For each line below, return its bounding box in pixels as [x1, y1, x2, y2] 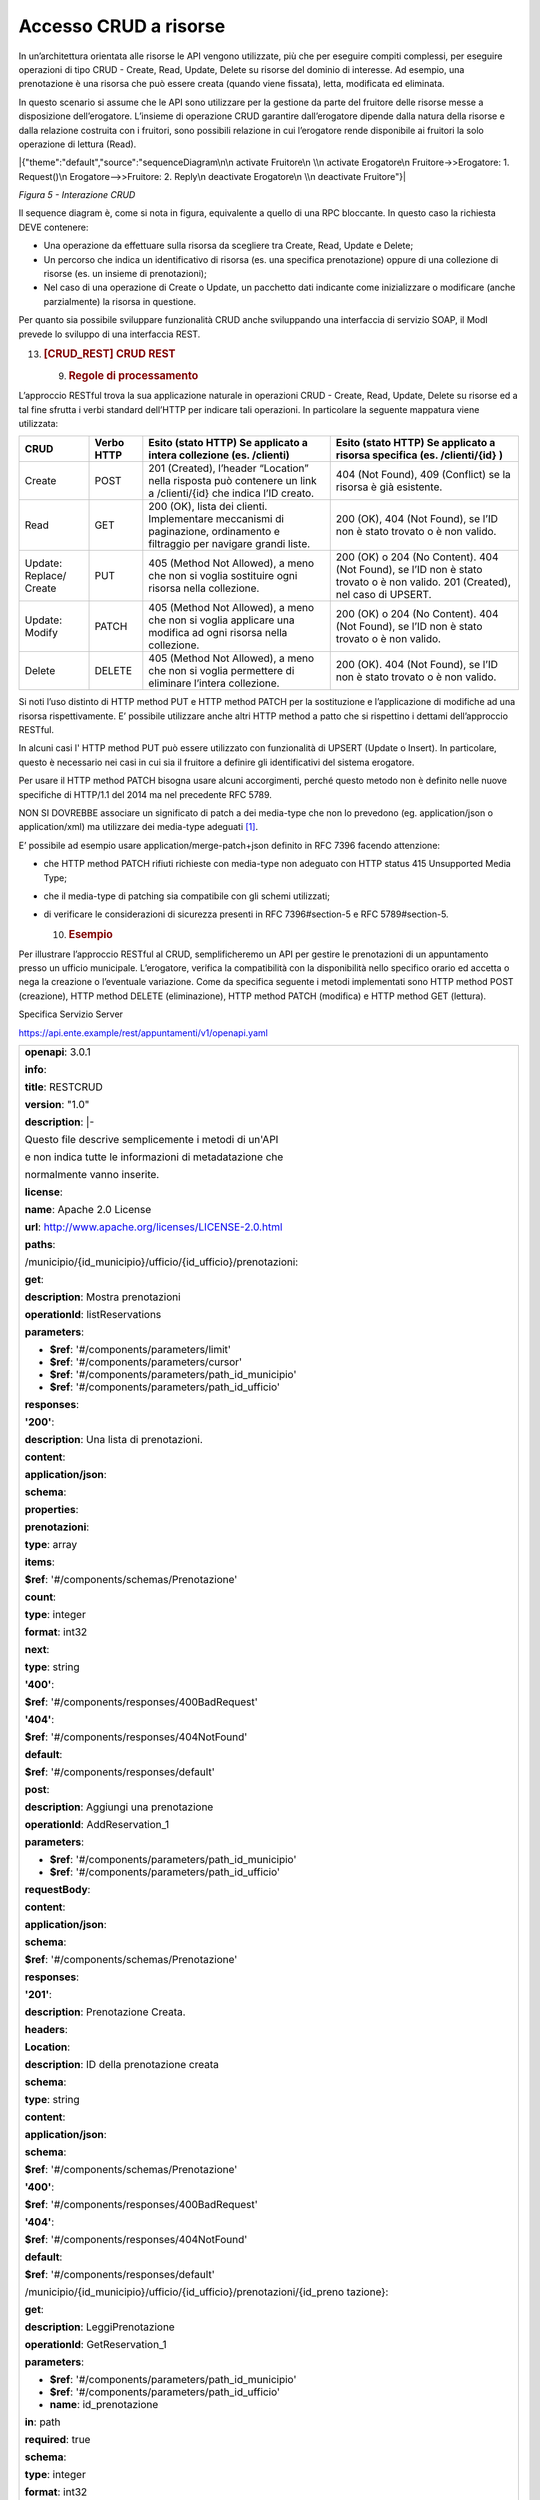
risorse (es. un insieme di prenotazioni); [43, 268, 207, 280]
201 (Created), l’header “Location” [148, 461, 309, 475]
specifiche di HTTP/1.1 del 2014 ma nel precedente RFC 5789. [18, 788, 272, 800]
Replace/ [24, 569, 67, 583]
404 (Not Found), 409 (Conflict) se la [335, 468, 512, 482]
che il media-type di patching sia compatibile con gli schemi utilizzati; [43, 890, 330, 902]
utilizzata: [18, 417, 59, 429]
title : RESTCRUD [24, 1080, 104, 1094]
